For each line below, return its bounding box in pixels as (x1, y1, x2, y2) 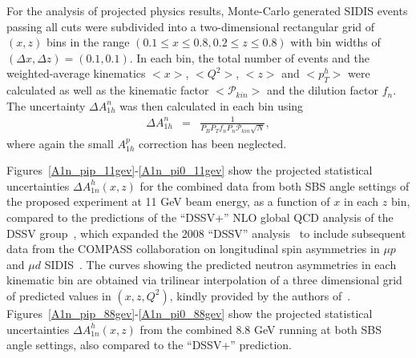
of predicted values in (6, 287, 111, 304)
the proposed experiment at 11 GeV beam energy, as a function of (6, 193, 330, 210)
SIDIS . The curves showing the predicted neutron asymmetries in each (44, 255, 397, 272)
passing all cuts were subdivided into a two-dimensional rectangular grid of (6, 18, 375, 34)
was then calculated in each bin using (119, 97, 304, 114)
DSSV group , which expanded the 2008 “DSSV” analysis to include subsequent (6, 224, 406, 241)
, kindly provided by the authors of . (169, 287, 351, 304)
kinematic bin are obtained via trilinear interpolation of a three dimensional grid (6, 272, 402, 288)
